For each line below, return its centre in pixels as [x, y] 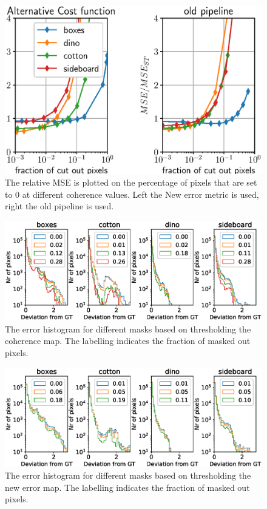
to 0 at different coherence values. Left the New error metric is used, [132, 194]
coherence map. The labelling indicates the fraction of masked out [128, 341]
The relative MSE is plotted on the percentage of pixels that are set [131, 182]
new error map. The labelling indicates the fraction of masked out [127, 487]
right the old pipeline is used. [59, 206]
